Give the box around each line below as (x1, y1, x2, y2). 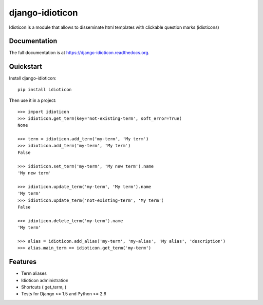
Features (9, 258, 37, 266)
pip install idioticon (18, 87, 72, 92)
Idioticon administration (21, 277, 69, 283)
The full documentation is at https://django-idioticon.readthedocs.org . (9, 50, 150, 56)
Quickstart (9, 62, 42, 71)
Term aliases (21, 270, 47, 276)
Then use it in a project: (9, 97, 56, 103)
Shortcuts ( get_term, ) (21, 284, 67, 290)
